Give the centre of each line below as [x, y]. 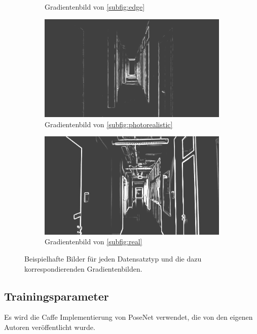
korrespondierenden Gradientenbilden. [83, 268]
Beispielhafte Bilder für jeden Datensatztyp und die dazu [113, 259]
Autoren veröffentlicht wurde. [50, 327]
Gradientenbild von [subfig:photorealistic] [109, 124]
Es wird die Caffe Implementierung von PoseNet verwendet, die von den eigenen [128, 317]
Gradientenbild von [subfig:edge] [95, 7]
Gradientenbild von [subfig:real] [94, 242]
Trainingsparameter [57, 296]
